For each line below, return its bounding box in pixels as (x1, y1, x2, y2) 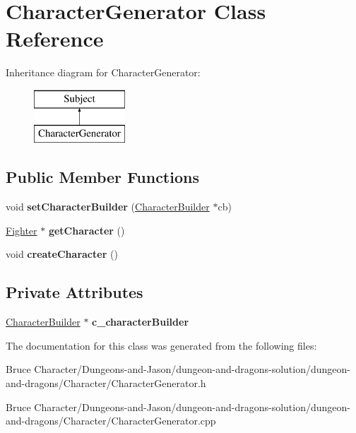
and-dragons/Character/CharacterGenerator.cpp (6, 413, 216, 428)
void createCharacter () (6, 247, 118, 261)
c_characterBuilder (92, 314, 189, 329)
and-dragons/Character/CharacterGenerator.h (6, 376, 206, 391)
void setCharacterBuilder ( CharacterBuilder (6, 199, 210, 214)
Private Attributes (6, 281, 143, 303)
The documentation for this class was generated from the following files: (6, 338, 317, 352)
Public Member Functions (6, 166, 199, 188)
